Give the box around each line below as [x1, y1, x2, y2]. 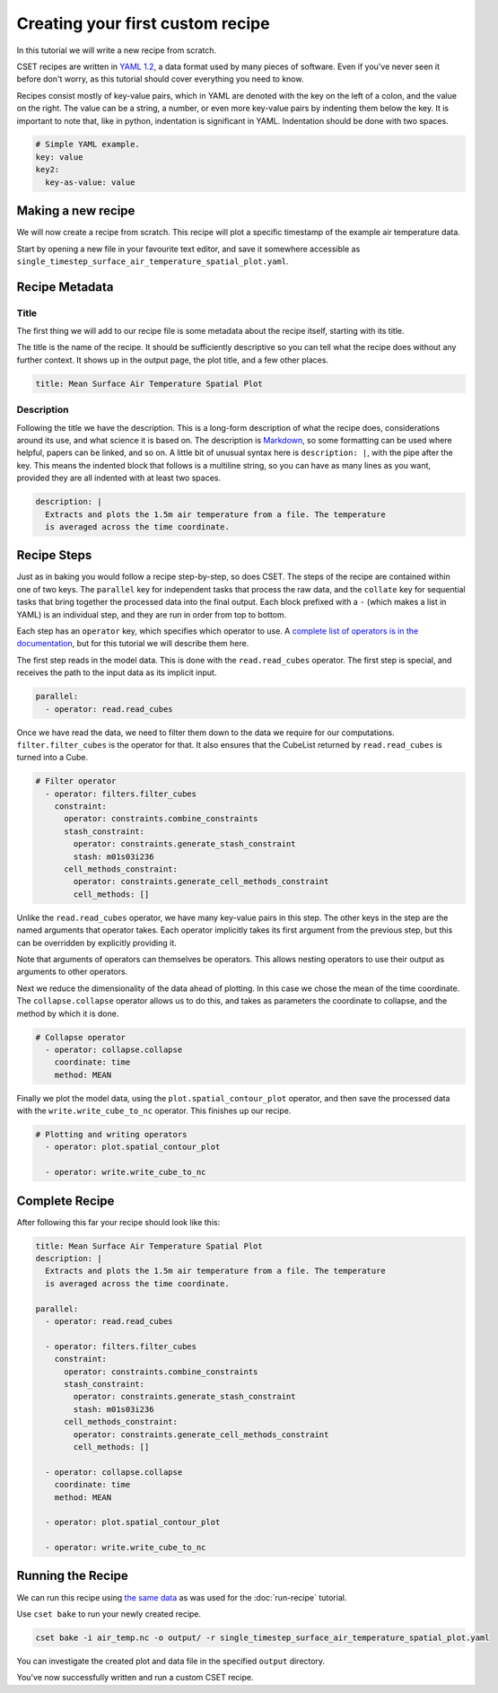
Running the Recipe [16, 1568, 129, 1583]
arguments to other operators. [16, 966, 128, 978]
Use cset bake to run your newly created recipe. [16, 1608, 202, 1619]
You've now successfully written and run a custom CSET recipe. [16, 1672, 255, 1683]
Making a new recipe [16, 203, 135, 219]
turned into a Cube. [16, 752, 89, 763]
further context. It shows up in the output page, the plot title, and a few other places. [16, 355, 329, 365]
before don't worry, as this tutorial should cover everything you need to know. [16, 74, 304, 84]
